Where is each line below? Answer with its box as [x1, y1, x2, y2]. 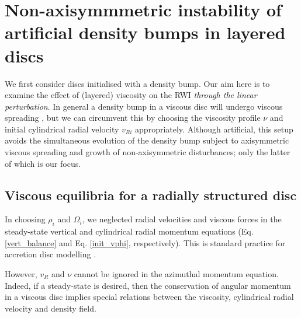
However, [5, 268, 37, 280]
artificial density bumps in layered [5, 20, 286, 44]
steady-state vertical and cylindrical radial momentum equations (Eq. [5, 225, 254, 237]
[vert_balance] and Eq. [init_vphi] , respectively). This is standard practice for [5, 236, 286, 249]
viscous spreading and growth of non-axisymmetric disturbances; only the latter [5, 146, 290, 158]
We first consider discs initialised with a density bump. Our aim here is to [5, 77, 270, 89]
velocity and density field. [5, 302, 96, 314]
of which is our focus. [5, 157, 81, 169]
